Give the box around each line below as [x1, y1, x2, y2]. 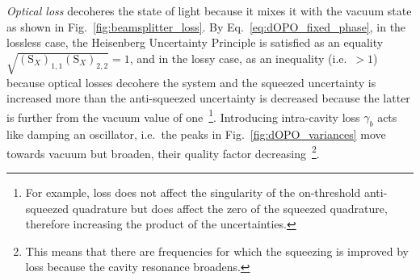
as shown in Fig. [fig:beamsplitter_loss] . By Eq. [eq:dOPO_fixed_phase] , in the [6, 18, 406, 35]
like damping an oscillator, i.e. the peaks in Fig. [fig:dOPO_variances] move [6, 126, 386, 143]
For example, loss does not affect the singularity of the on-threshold [25, 184, 361, 201]
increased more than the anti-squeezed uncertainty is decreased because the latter [6, 90, 410, 107]
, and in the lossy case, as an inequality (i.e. [129, 49, 347, 66]
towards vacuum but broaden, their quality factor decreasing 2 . [6, 142, 320, 161]
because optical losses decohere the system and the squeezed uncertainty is [6, 73, 376, 90]
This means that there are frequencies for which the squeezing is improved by [25, 242, 409, 259]
